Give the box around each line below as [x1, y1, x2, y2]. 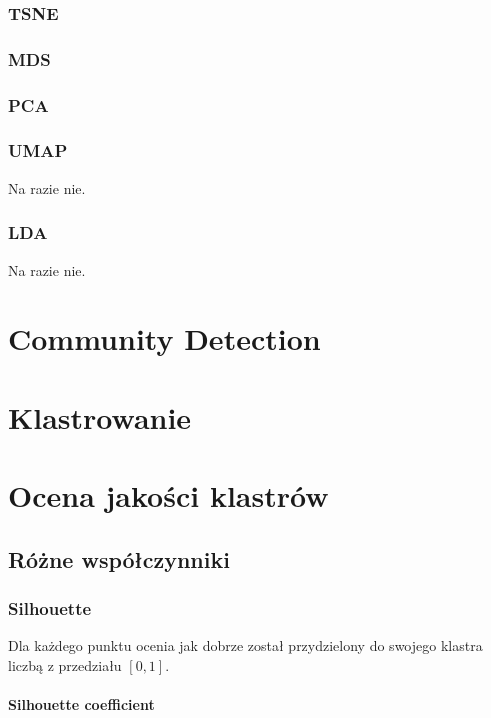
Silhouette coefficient [8, 694, 155, 715]
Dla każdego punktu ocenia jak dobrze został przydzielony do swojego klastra [8, 635, 483, 656]
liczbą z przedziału [8, 654, 122, 675]
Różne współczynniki [8, 543, 230, 574]
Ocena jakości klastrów [8, 475, 329, 516]
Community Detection [8, 318, 321, 359]
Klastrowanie [8, 396, 192, 437]
